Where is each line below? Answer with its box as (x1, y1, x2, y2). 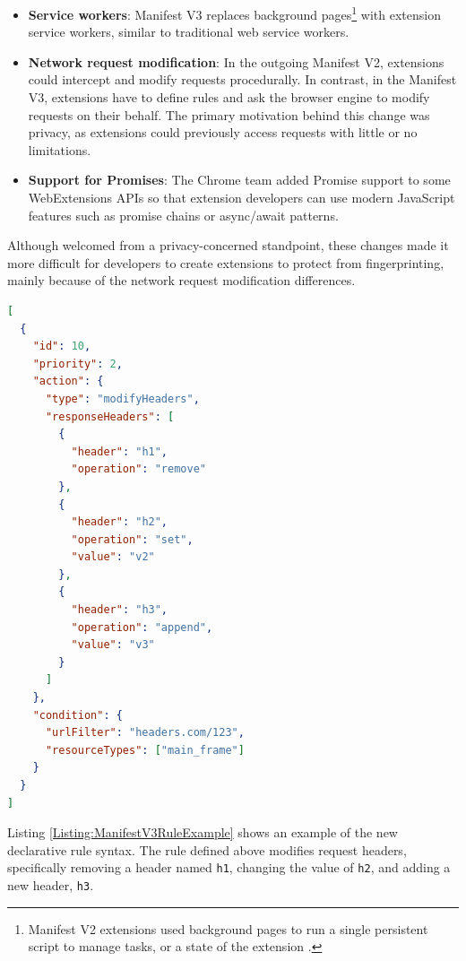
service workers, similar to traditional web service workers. (28, 22, 349, 41)
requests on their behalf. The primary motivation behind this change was (28, 105, 430, 124)
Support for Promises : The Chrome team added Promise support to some (28, 170, 451, 189)
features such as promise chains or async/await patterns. (28, 205, 339, 224)
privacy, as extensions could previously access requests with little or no (28, 123, 418, 142)
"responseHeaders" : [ (45, 410, 175, 423)
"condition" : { (32, 708, 123, 722)
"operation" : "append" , (71, 620, 213, 634)
